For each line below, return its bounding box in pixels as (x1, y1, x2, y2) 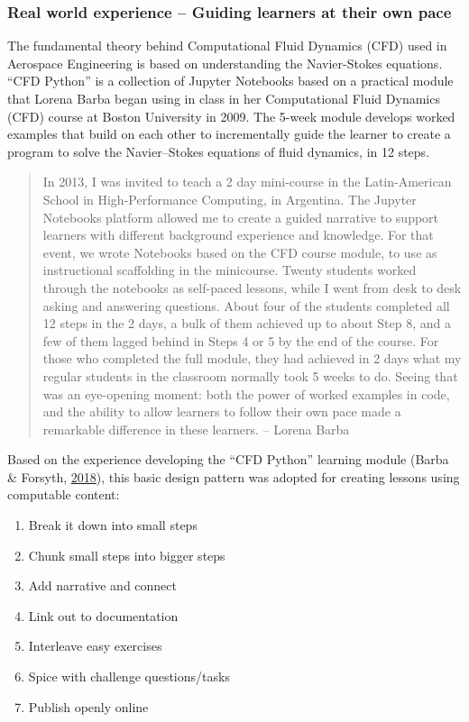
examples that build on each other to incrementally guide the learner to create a (7, 124, 451, 143)
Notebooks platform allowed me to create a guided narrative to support (42, 207, 439, 226)
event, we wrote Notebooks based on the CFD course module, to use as (42, 242, 437, 261)
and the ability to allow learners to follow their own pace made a (42, 402, 401, 421)
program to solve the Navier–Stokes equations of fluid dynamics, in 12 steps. (7, 142, 430, 160)
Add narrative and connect (28, 576, 178, 595)
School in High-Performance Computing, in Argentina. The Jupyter (42, 189, 417, 208)
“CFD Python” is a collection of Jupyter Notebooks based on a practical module (7, 71, 454, 90)
